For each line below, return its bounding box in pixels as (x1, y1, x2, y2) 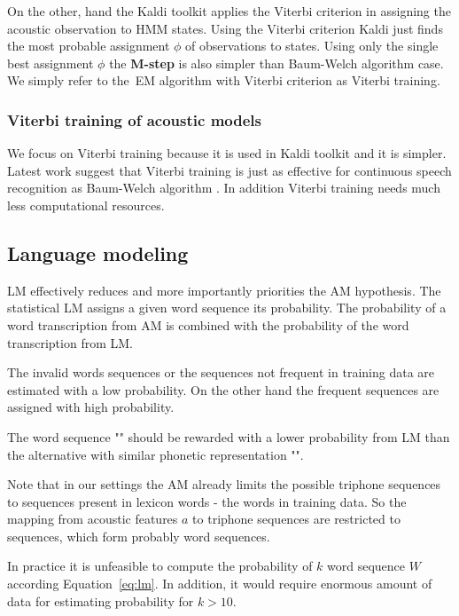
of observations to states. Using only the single (185, 36, 439, 55)
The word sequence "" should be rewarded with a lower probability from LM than (7, 427, 450, 446)
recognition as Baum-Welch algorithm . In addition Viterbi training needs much (7, 178, 440, 197)
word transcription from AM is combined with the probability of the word (7, 315, 409, 334)
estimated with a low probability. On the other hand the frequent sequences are (7, 380, 440, 399)
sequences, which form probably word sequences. (7, 526, 270, 545)
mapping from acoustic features (7, 509, 178, 528)
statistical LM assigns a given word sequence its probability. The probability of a (7, 298, 447, 317)
